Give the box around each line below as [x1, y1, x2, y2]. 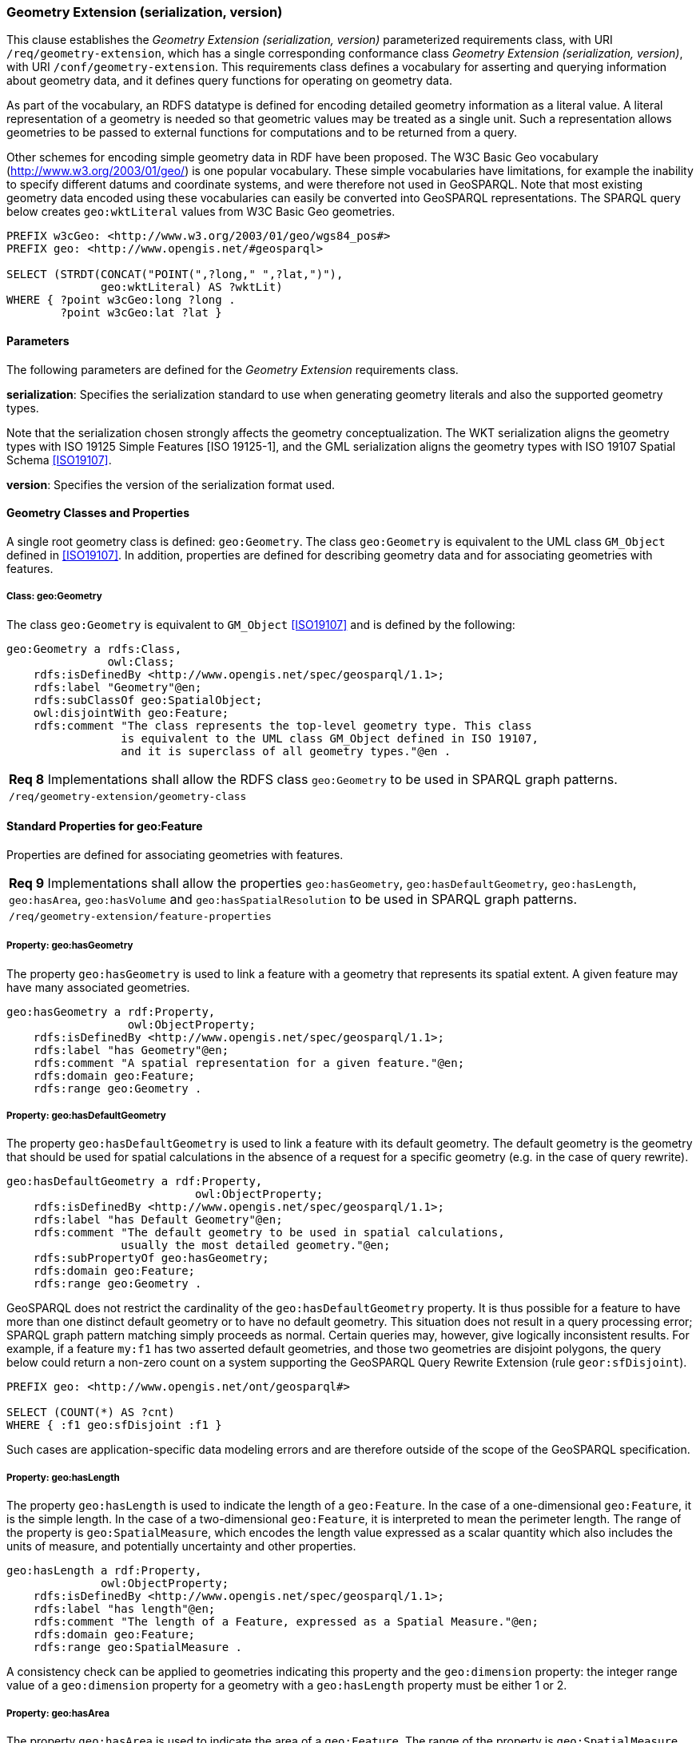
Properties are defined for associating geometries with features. [6, 847, 344, 862]
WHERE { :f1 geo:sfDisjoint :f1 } [6, 1419, 222, 1432]
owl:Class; [107, 655, 175, 668]
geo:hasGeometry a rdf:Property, [6, 1005, 216, 1018]
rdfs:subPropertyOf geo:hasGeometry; [33, 1252, 269, 1265]
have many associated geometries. [6, 980, 190, 994]
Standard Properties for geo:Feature [6, 819, 203, 834]
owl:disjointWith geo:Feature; [33, 706, 229, 719]
